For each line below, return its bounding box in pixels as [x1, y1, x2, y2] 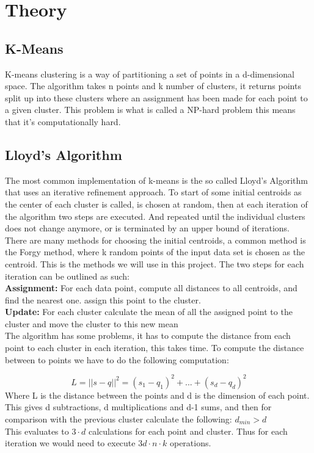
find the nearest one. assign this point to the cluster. [5, 293, 201, 306]
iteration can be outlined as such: [5, 269, 130, 282]
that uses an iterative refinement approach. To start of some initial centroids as [5, 186, 302, 198]
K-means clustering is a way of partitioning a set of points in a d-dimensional [5, 67, 294, 80]
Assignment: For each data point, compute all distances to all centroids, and [5, 281, 298, 294]
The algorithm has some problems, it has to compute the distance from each [5, 329, 291, 342]
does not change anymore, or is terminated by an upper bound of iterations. [5, 222, 290, 234]
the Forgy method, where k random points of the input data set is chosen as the [5, 245, 305, 258]
